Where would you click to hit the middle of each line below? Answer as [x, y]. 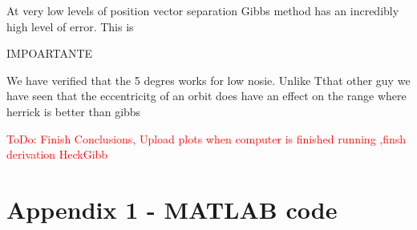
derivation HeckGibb [57, 154]
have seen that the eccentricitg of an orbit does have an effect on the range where [206, 96]
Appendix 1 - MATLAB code [172, 209]
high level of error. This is [70, 26]
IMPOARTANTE [50, 53]
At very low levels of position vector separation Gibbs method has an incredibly [203, 10]
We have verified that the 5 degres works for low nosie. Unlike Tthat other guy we [208, 80]
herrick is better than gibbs [74, 111]
